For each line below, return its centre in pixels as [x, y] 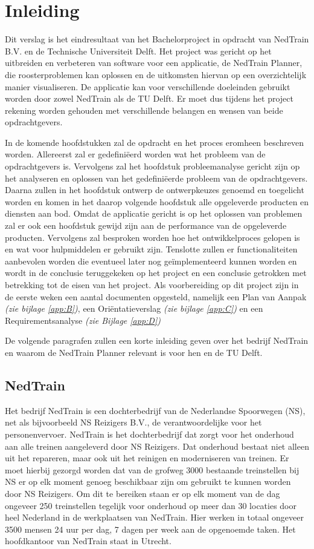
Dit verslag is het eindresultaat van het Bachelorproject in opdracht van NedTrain [157, 39]
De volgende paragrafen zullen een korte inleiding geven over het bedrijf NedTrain [157, 340]
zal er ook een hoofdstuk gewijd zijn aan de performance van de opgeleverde [146, 225]
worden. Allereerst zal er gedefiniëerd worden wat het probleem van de [135, 154]
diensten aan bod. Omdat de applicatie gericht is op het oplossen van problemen [154, 213]
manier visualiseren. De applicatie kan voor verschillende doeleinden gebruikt [148, 86]
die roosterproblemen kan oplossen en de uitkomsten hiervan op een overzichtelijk [156, 74]
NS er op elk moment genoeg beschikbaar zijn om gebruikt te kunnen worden [148, 482]
